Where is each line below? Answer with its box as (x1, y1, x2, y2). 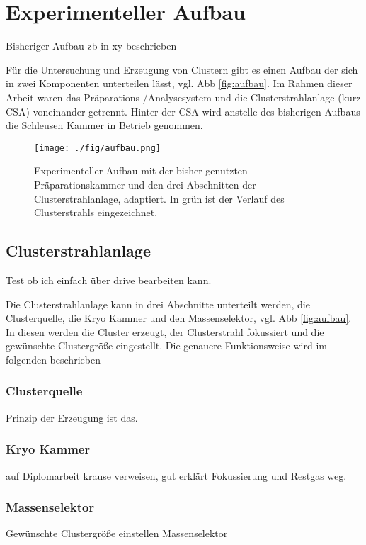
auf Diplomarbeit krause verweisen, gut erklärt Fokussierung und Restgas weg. (6, 468, 347, 483)
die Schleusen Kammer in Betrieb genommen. (6, 118, 203, 133)
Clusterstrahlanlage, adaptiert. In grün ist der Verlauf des (34, 191, 285, 206)
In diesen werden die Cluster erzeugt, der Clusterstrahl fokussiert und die (6, 324, 324, 339)
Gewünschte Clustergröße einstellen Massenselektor (6, 526, 228, 541)
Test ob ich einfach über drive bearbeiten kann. (6, 272, 212, 287)
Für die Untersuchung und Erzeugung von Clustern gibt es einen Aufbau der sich (6, 62, 358, 77)
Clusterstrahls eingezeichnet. (34, 205, 158, 220)
